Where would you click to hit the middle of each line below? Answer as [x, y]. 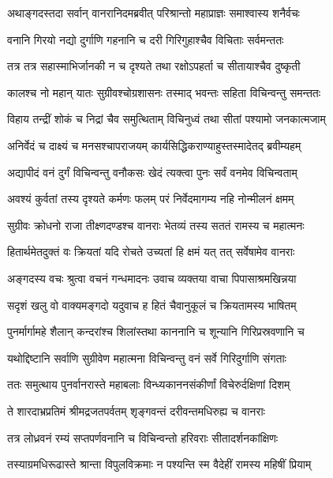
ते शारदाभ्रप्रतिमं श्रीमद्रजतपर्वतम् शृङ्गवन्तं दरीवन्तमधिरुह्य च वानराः [136, 410]
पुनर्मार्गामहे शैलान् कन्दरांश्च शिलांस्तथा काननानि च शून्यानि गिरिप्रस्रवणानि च [156, 331]
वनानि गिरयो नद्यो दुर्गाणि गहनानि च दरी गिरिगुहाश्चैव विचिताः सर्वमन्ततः [146, 39]
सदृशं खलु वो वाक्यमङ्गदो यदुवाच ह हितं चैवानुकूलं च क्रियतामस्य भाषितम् [152, 305]
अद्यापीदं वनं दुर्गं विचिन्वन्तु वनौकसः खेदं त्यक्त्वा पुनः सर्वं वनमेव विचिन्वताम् [152, 172]
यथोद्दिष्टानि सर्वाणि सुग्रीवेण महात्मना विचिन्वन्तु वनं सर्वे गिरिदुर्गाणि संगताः [147, 358]
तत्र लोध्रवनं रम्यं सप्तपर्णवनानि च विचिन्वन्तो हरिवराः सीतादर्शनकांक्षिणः [143, 437]
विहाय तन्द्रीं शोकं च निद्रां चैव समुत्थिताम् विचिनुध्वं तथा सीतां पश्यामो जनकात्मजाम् [166, 119]
